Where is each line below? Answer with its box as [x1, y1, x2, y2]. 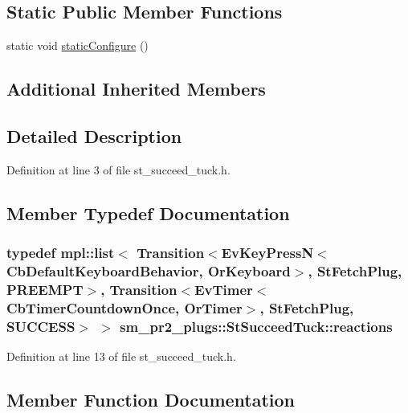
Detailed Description [6, 123, 182, 148]
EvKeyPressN [221, 243, 314, 263]
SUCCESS [6, 316, 75, 336]
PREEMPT [6, 279, 84, 299]
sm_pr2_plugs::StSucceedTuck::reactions [120, 316, 393, 336]
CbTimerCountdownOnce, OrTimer [6, 297, 243, 317]
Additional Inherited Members [6, 76, 266, 101]
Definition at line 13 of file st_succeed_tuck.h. [6, 348, 236, 365]
